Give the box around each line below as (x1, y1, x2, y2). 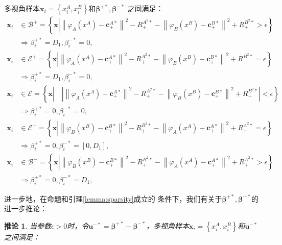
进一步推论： (4, 203, 47, 214)
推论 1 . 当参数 (4, 220, 51, 231)
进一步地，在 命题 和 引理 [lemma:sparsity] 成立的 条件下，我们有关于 (4, 193, 222, 204)
